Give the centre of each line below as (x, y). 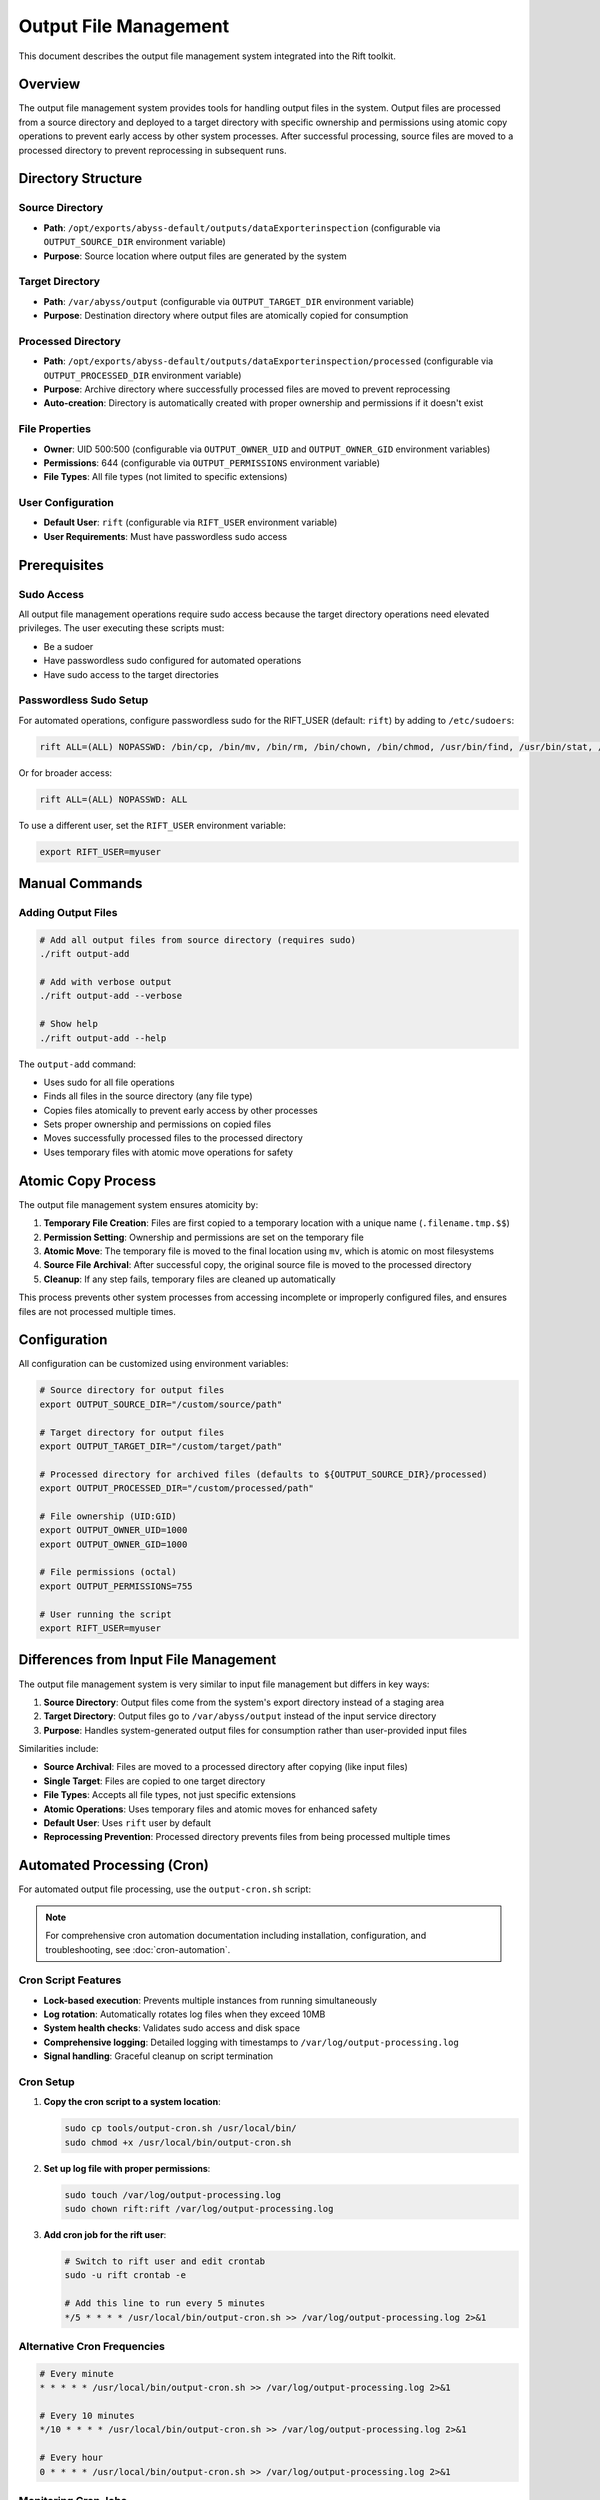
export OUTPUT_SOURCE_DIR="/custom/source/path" (161, 1404)
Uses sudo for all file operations (109, 1082)
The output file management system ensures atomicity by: (138, 1204)
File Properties (55, 429)
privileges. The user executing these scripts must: (121, 628)
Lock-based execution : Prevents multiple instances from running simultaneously (210, 2000)
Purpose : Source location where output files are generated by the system (195, 256)
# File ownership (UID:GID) (108, 1516)
